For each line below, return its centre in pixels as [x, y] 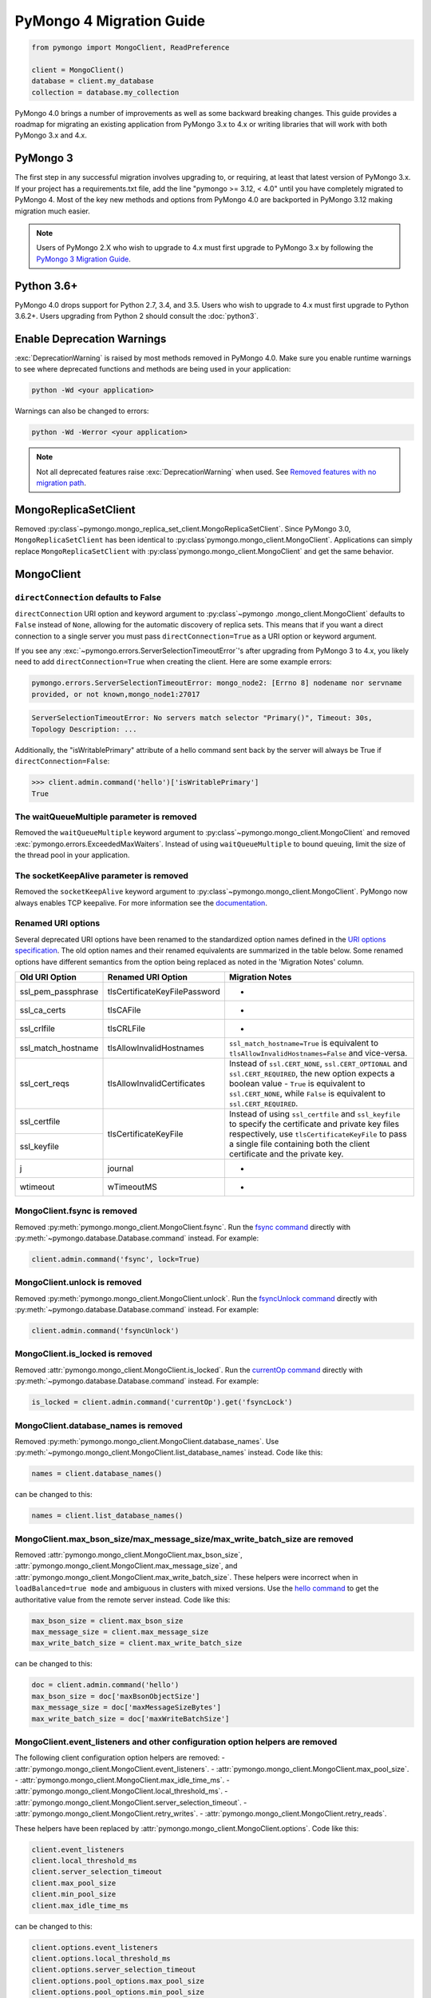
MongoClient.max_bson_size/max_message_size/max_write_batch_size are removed [184, 1538]
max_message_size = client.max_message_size [120, 1632]
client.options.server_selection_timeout [114, 1970]
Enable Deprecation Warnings [91, 338]
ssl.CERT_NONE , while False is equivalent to [307, 1093]
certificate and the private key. [286, 1153]
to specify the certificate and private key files [314, 1124]
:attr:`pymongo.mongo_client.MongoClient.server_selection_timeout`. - [131, 1802]
